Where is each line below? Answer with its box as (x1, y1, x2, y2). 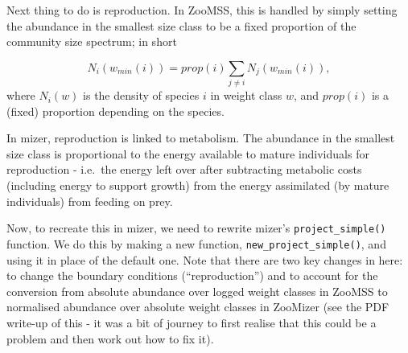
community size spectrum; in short (6, 33, 177, 50)
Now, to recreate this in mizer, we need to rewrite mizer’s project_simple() (6, 220, 386, 236)
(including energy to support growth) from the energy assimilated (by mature (6, 177, 389, 194)
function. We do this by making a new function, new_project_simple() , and (6, 235, 386, 252)
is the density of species (83, 87, 200, 104)
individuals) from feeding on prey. (6, 192, 173, 209)
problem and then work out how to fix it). (6, 330, 214, 347)
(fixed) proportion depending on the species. (6, 102, 225, 119)
